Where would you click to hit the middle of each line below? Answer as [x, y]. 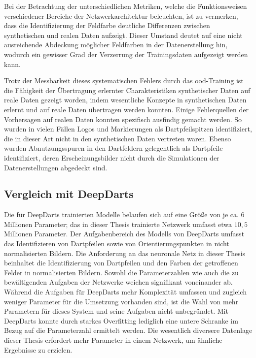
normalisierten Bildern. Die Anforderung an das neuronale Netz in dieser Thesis [125, 253]
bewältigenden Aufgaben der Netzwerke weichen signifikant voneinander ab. [118, 282]
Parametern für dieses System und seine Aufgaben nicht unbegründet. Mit [116, 311]
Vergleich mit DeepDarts [69, 194]
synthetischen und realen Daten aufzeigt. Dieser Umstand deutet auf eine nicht [123, 35]
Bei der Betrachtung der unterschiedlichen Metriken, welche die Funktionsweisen [126, 6]
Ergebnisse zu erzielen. [38, 349]
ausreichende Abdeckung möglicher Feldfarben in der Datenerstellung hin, [116, 45]
